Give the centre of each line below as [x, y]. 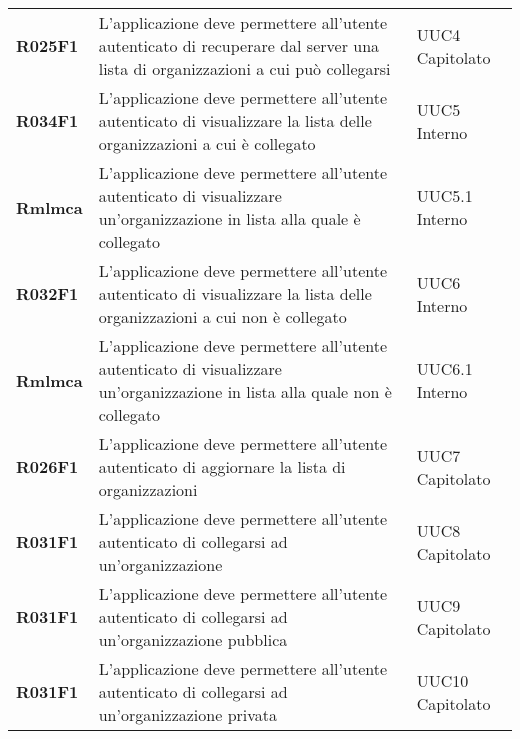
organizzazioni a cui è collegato [207, 143]
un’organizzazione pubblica [193, 639]
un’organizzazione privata [188, 714]
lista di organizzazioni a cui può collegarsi [244, 68]
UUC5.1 [444, 195]
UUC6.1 [444, 368]
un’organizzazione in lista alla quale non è [245, 391]
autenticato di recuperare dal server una [239, 45]
